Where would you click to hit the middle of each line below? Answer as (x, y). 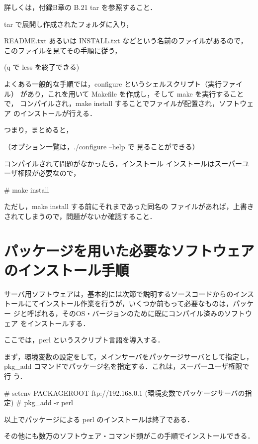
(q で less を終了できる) (42, 67)
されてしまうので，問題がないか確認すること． (80, 216)
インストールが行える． (58, 113)
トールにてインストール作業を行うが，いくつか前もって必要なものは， (119, 303)
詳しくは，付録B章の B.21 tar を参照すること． (81, 7)
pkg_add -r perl (48, 402)
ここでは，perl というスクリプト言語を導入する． (84, 340)
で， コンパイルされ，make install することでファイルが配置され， (112, 103)
